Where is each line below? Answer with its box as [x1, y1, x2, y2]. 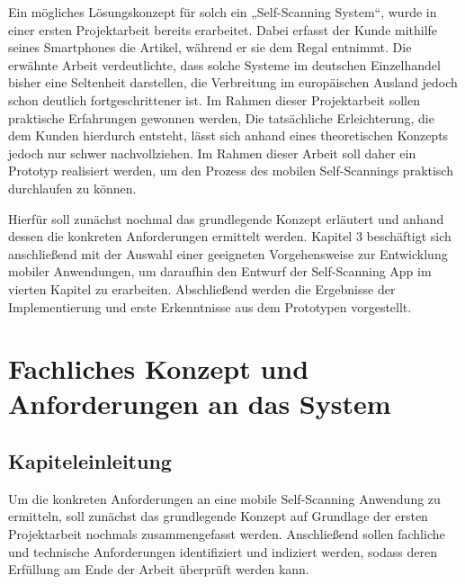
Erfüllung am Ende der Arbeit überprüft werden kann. [8, 560, 309, 579]
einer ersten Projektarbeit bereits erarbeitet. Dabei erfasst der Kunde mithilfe [8, 20, 438, 39]
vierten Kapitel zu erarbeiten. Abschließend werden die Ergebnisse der [8, 279, 396, 298]
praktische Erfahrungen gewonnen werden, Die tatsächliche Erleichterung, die [8, 108, 434, 127]
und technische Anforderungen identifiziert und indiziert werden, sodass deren [8, 542, 437, 561]
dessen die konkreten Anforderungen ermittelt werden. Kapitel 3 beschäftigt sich [8, 227, 452, 246]
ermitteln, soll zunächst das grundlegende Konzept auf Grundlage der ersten [8, 507, 428, 526]
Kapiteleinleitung [8, 447, 172, 475]
